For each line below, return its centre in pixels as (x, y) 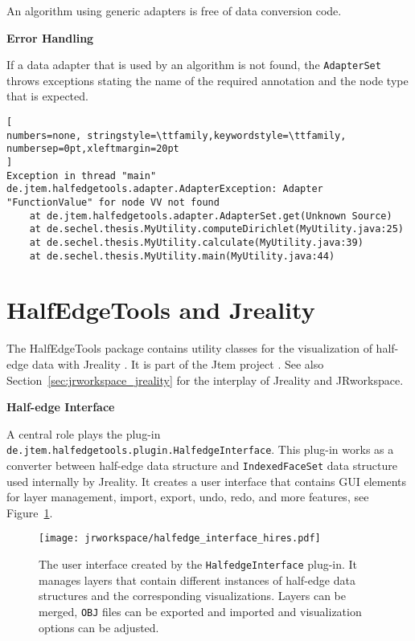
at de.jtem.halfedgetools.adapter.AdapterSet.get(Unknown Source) (211, 216)
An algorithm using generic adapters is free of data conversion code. (174, 10)
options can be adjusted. (99, 627)
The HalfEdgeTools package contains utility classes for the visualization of (189, 348)
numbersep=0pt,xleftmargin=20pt (93, 149)
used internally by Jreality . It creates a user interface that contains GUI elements (207, 481)
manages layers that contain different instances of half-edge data (197, 580)
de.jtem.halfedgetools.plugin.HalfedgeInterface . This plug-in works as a (200, 449)
